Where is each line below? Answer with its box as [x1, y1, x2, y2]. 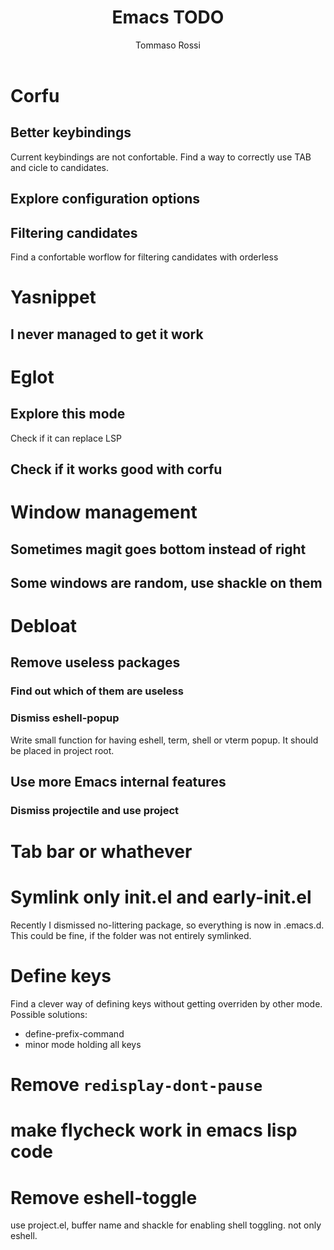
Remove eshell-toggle [10, 1186, 198, 1209]
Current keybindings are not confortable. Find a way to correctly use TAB [10, 151, 312, 163]
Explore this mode [10, 406, 126, 423]
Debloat [10, 615, 78, 638]
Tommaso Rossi [135, 39, 201, 51]
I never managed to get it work [10, 326, 204, 343]
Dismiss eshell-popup [10, 711, 120, 725]
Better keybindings [10, 124, 132, 141]
